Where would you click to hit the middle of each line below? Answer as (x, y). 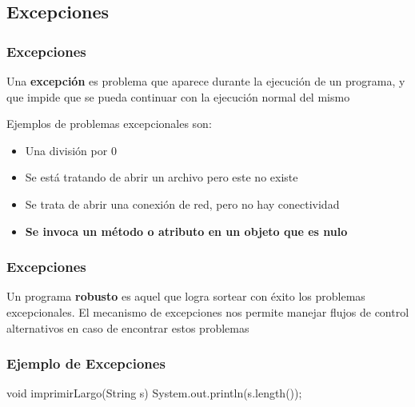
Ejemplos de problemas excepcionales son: (109, 124)
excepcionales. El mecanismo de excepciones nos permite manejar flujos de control (208, 311)
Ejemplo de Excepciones (86, 363)
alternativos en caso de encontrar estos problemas (128, 327)
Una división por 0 (71, 150)
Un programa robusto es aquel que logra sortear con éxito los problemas (186, 296)
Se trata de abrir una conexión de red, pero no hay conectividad (182, 203)
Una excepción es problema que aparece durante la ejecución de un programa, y (206, 81)
